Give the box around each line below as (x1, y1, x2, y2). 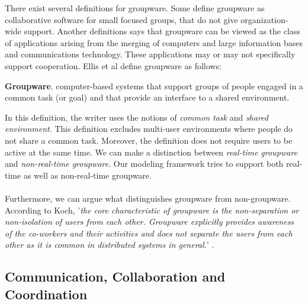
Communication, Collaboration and (5, 267, 226, 286)
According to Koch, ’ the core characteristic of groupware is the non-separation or (5, 203, 299, 216)
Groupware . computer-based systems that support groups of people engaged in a (5, 79, 303, 92)
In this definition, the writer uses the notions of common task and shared (5, 111, 268, 123)
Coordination (5, 284, 88, 303)
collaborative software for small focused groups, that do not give (5, 13, 238, 25)
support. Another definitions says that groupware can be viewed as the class (24, 25, 300, 37)
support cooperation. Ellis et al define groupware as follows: (5, 59, 222, 72)
